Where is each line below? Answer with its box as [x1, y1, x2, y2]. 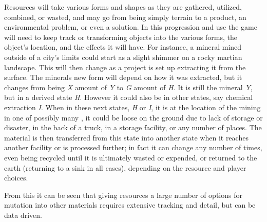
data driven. [4, 209, 42, 220]
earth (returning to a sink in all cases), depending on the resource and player [4, 162, 246, 173]
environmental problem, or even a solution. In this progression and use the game [4, 22, 257, 32]
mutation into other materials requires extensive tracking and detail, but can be [4, 199, 256, 210]
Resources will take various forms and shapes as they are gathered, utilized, [4, 2, 242, 12]
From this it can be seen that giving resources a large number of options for [4, 189, 242, 200]
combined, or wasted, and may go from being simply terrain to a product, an [4, 11, 246, 22]
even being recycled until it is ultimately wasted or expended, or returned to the [4, 152, 257, 163]
